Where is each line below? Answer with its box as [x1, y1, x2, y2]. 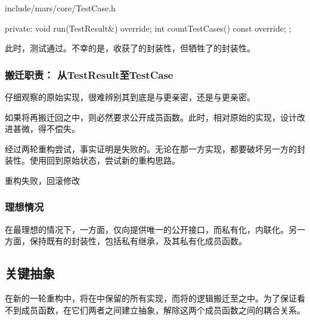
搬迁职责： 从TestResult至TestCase [5, 67, 173, 82]
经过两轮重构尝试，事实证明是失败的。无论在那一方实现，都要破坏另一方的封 [5, 142, 305, 155]
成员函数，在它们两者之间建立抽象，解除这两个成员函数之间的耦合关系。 [21, 303, 305, 316]
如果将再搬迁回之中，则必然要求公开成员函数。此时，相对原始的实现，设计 [5, 110, 297, 123]
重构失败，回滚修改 [5, 174, 80, 186]
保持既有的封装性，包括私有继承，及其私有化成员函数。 [29, 235, 247, 247]
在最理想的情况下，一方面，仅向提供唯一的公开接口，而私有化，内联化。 [5, 223, 289, 235]
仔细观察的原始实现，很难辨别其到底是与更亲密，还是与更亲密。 [5, 91, 255, 103]
